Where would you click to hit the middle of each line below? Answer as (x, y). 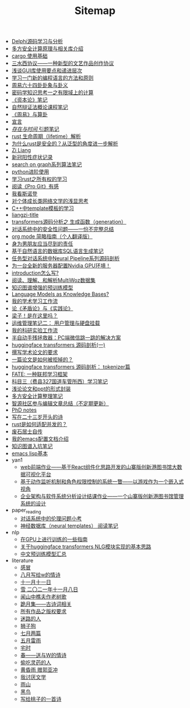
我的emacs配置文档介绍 (40, 439)
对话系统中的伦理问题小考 (51, 518)
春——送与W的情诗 (43, 655)
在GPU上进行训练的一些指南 (54, 539)
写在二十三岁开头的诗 (37, 417)
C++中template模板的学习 (43, 208)
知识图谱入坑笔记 (32, 446)
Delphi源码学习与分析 (37, 42)
